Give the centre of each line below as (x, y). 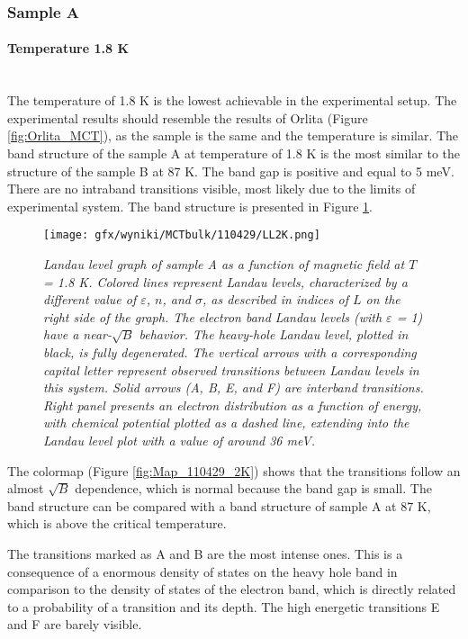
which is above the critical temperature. (117, 523)
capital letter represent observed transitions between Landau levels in (231, 369)
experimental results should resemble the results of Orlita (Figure (188, 117)
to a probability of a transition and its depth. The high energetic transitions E (224, 606)
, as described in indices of (275, 299)
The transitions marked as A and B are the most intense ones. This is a (205, 553)
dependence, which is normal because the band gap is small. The (253, 488)
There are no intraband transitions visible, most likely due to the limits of (211, 189)
